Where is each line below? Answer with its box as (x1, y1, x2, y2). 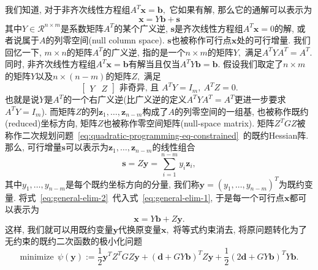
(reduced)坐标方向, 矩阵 (5, 117, 97, 130)
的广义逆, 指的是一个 (102, 45, 186, 58)
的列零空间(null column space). (45, 34, 165, 46)
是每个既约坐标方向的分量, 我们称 (65, 177, 200, 190)
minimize (20, 252, 54, 261)
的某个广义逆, (113, 21, 168, 34)
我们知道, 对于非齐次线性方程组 (5, 3, 131, 15)
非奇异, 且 (119, 84, 159, 93)
